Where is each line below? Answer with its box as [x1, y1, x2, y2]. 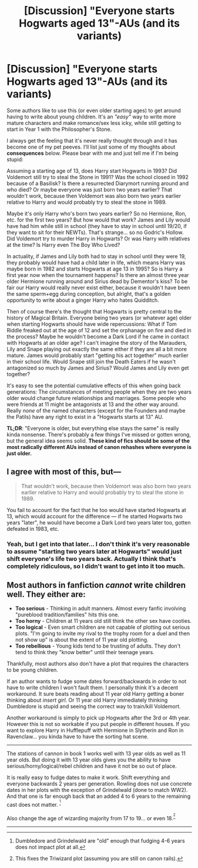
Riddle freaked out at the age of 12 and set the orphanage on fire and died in [6, 326, 192, 334]
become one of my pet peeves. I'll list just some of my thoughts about [6, 143, 176, 150]
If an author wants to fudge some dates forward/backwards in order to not [6, 678, 187, 685]
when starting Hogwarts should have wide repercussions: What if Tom [6, 320, 177, 328]
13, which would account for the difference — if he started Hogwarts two [6, 513, 183, 520]
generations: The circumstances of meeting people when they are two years [6, 388, 192, 395]
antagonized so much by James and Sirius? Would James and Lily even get [6, 364, 189, 371]
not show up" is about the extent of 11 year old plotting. [15, 636, 149, 643]
